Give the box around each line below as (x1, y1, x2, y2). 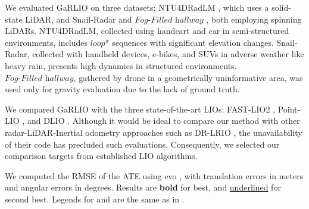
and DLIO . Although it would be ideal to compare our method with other (27, 114, 300, 127)
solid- (271, 1, 291, 13)
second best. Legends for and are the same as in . (5, 192, 185, 205)
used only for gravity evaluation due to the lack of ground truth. (5, 83, 240, 95)
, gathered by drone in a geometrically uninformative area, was (73, 71, 303, 83)
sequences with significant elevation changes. (112, 36, 274, 48)
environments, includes (5, 36, 88, 48)
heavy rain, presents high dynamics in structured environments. (5, 59, 237, 71)
